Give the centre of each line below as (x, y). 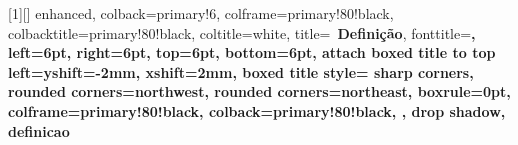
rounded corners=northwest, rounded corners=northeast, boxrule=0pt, (259, 91)
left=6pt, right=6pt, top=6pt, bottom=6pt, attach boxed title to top (252, 52)
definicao (39, 130)
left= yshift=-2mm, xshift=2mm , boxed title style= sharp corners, (241, 71)
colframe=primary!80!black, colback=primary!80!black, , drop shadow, (257, 110)
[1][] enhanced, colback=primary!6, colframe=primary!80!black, (201, 13)
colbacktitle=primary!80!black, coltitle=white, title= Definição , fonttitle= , (242, 32)
